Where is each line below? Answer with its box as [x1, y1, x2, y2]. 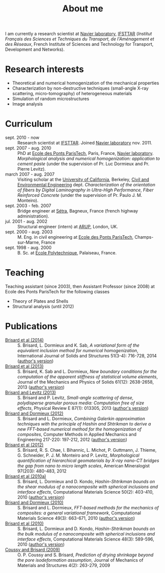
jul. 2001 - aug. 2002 [5, 218, 48, 224]
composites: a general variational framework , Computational [17, 510, 141, 516]
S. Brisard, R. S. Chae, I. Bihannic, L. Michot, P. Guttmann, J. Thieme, [17, 447, 157, 453]
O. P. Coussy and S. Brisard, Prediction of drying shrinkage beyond [17, 552, 154, 558]
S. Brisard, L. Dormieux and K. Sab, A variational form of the [17, 342, 139, 348]
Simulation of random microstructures [12, 96, 90, 102]
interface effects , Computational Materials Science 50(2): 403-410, [17, 489, 154, 495]
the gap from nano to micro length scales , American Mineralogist [17, 463, 150, 468]
